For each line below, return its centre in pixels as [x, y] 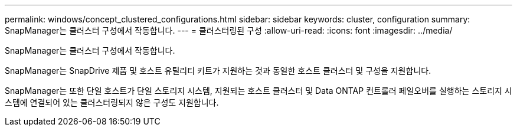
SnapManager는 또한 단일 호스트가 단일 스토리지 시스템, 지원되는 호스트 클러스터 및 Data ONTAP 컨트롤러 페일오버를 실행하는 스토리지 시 [258, 91]
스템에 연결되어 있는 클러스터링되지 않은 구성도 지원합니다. [112, 102]
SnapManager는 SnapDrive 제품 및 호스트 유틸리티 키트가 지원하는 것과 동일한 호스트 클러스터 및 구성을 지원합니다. [218, 71]
